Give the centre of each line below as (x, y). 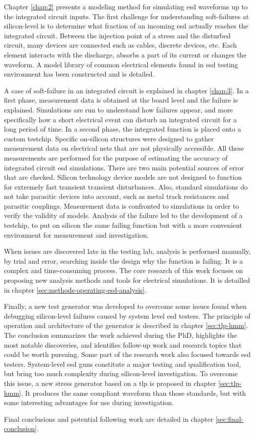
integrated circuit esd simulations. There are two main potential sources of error (124, 167)
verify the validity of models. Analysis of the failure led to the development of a (123, 215)
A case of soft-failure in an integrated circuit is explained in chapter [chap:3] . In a (127, 90)
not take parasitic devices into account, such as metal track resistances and (116, 196)
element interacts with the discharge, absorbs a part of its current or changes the (125, 54)
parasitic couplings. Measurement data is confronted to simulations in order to (122, 205)
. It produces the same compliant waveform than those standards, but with (134, 393)
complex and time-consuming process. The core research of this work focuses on (124, 270)
